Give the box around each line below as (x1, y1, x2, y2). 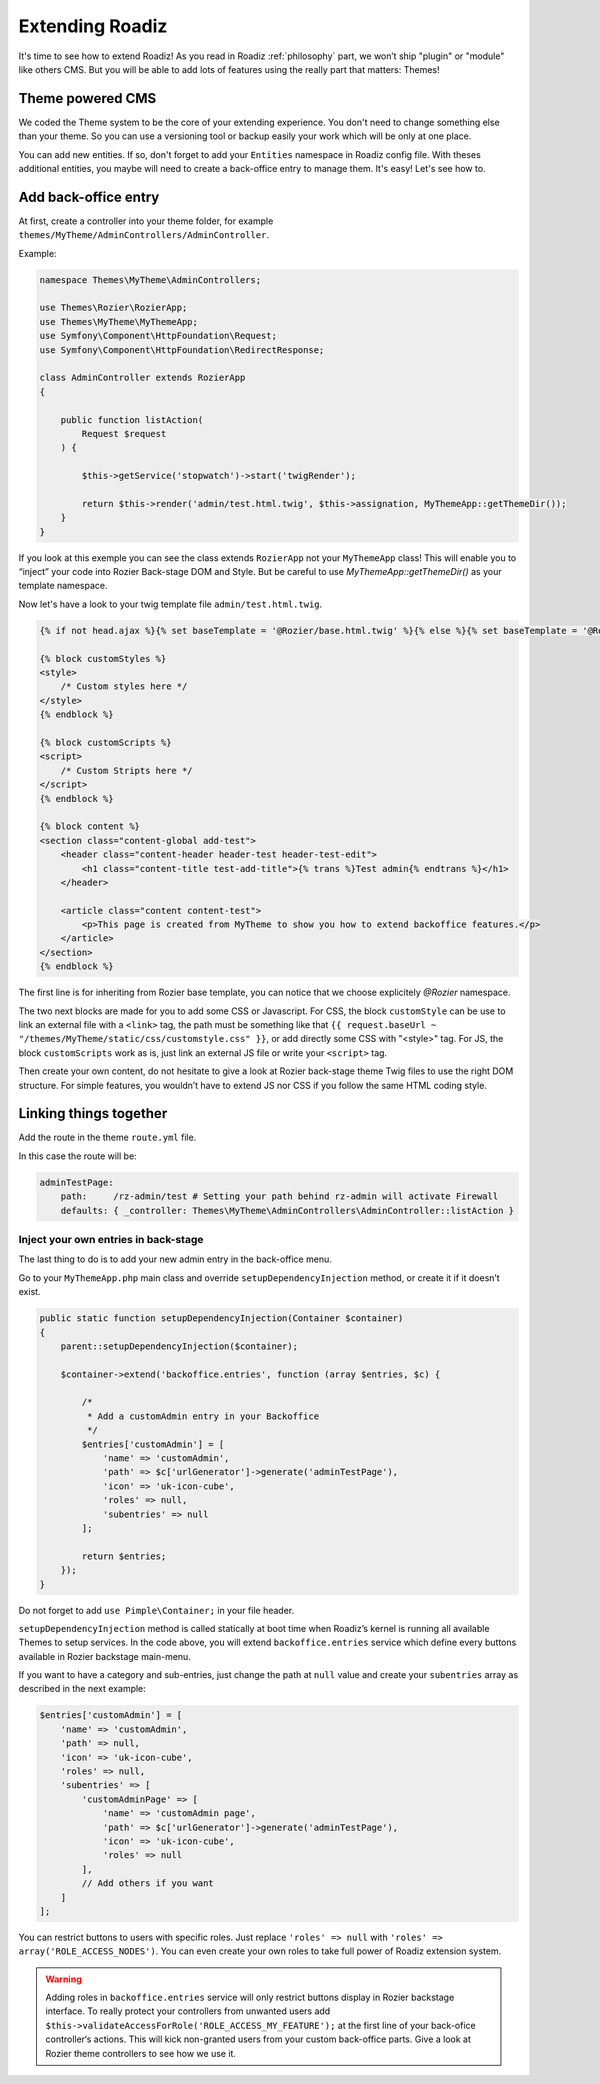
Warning (45, 1973, 82, 1985)
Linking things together (18, 1105, 168, 1122)
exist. (18, 1286, 41, 1298)
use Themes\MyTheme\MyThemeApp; (39, 316, 199, 327)
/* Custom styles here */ (60, 681, 188, 692)
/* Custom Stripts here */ (60, 765, 194, 776)
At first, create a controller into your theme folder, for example (18, 215, 274, 227)
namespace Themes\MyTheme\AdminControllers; (39, 274, 262, 285)
